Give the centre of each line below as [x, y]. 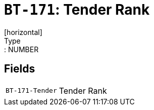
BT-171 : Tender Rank [77, 10]
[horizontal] [23, 32]
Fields [20, 69]
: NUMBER [21, 49]
